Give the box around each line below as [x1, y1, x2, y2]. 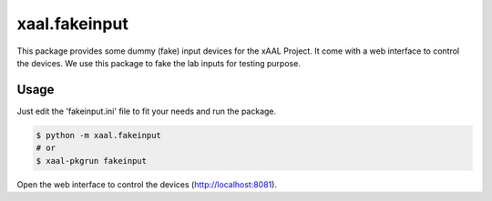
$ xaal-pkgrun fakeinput [36, 156, 148, 166]
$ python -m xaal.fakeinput [36, 130, 161, 140]
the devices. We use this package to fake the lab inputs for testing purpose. [16, 57, 301, 68]
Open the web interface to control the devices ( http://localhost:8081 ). [16, 178, 278, 190]
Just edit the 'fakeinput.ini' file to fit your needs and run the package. [16, 106, 277, 116]
